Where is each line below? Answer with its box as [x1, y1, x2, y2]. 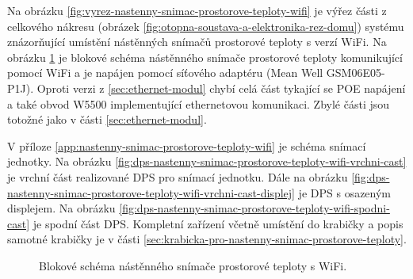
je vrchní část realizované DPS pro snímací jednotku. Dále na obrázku [7, 168, 348, 185]
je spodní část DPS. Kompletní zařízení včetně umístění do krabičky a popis [33, 215, 403, 231]
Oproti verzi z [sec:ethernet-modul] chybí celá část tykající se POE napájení [36, 79, 406, 96]
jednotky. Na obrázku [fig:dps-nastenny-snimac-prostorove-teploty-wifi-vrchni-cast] [7, 153, 407, 170]
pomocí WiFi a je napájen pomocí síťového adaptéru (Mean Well [7, 64, 323, 81]
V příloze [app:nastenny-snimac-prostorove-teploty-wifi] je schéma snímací [7, 137, 366, 154]
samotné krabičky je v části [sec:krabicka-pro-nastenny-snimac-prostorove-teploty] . [7, 231, 407, 247]
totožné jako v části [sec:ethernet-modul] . [7, 111, 207, 128]
